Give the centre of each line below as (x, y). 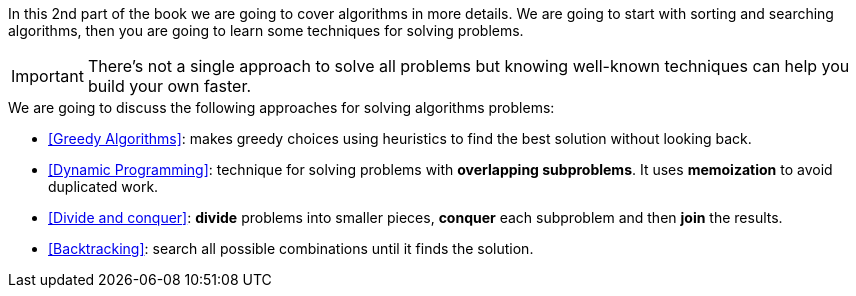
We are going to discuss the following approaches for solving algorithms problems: (281, 107)
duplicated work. (103, 186)
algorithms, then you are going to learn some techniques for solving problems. (266, 30)
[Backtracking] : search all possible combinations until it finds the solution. (291, 248)
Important (47, 76)
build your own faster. (169, 86)
